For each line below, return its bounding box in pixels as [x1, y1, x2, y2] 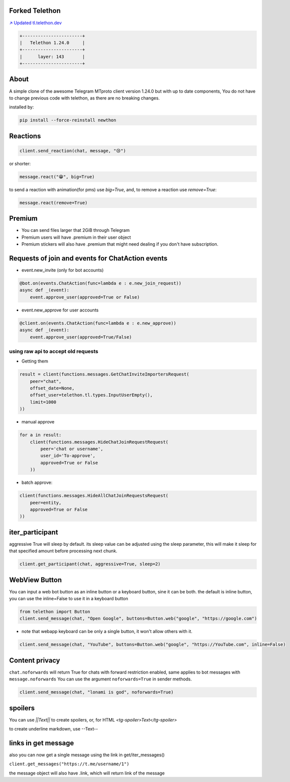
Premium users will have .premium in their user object [21, 234, 131, 240]
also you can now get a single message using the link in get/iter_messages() [9, 752, 165, 758]
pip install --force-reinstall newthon [19, 117, 116, 123]
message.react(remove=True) [19, 200, 88, 206]
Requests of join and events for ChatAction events [9, 254, 168, 262]
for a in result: [19, 432, 62, 438]
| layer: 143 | [19, 53, 85, 59]
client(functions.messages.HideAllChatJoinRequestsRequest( [19, 493, 169, 499]
